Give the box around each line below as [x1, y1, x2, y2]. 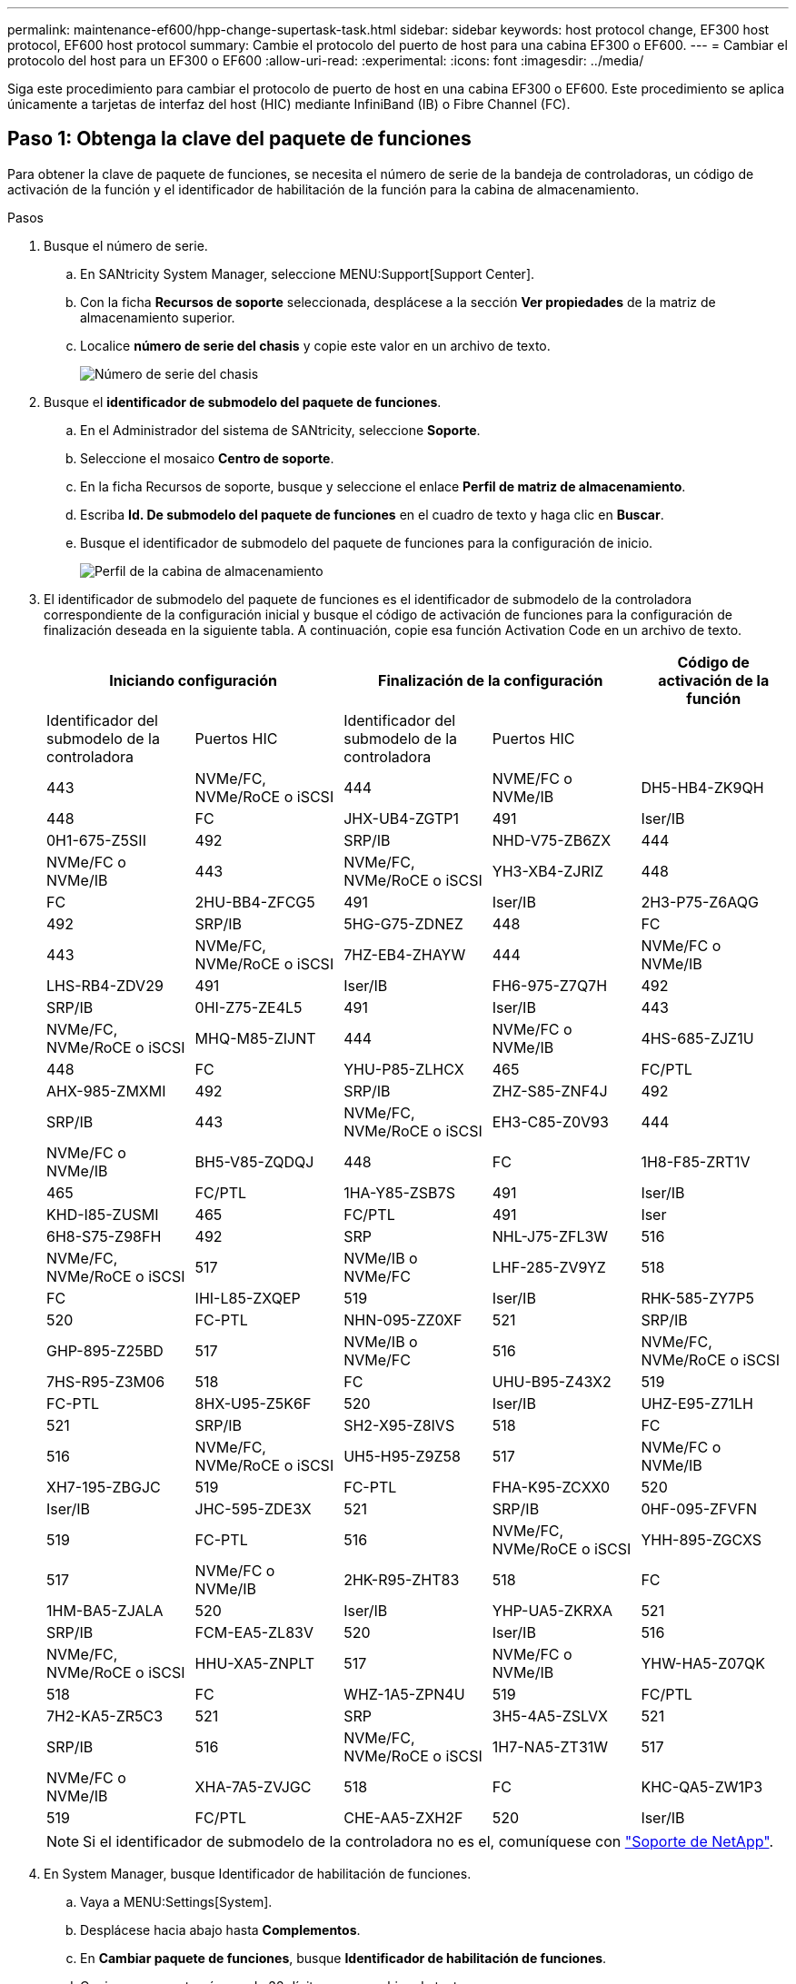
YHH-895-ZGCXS [641, 1530, 762, 1549]
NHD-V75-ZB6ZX [492, 830, 612, 849]
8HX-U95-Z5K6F [194, 1394, 312, 1413]
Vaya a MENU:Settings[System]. [80, 1893, 273, 1910]
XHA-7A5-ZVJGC [194, 1777, 312, 1796]
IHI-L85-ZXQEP [194, 1288, 301, 1307]
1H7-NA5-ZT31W [492, 1737, 609, 1756]
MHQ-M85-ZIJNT [194, 1028, 316, 1047]
